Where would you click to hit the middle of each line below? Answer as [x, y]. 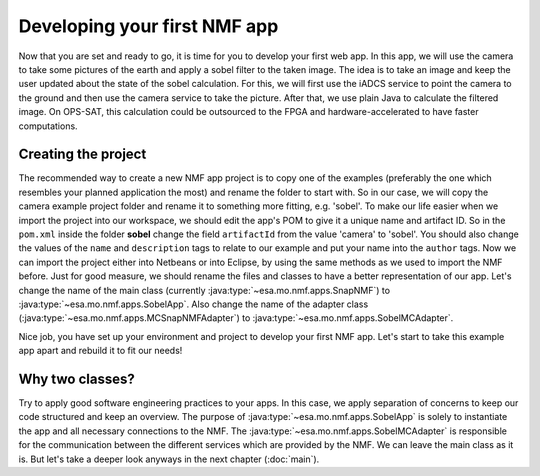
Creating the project [82, 154]
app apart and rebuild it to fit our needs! [100, 351]
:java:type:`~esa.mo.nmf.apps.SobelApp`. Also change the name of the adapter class [193, 304]
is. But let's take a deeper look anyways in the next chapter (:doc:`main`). [169, 459]
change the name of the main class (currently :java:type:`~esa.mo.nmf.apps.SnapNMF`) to [204, 290]
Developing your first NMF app [148, 26]
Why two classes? [76, 378]
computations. [48, 126]
